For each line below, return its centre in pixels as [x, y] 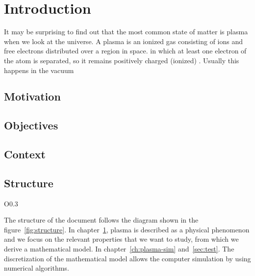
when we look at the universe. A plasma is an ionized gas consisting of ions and [124, 41]
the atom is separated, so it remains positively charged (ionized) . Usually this [122, 60]
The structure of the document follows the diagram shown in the [101, 220]
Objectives [31, 125]
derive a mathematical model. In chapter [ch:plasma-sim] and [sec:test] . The [119, 249]
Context [25, 154]
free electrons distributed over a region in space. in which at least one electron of [125, 51]
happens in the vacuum [39, 70]
